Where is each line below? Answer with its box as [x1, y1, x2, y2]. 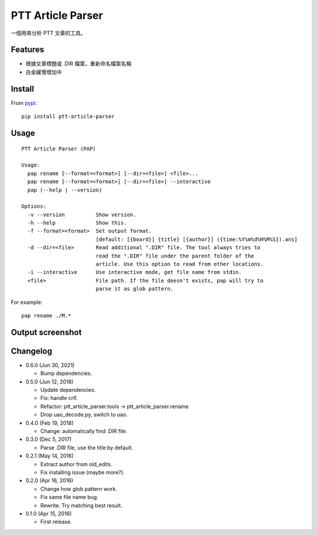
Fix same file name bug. [40, 494, 98, 501]
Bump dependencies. [40, 370, 92, 377]
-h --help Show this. [27, 220, 127, 226]
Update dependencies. [40, 387, 96, 394]
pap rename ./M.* [21, 312, 71, 319]
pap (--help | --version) [27, 186, 102, 193]
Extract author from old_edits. [40, 460, 112, 468]
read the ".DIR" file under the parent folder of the [95, 252, 254, 259]
